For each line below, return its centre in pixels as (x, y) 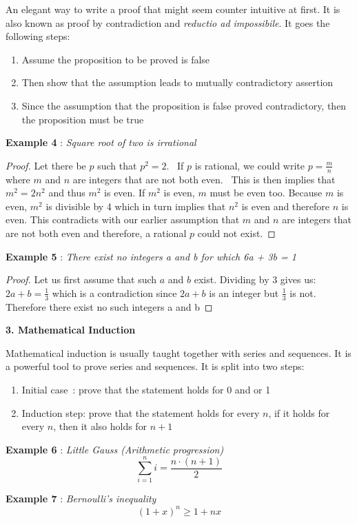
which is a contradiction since (114, 293)
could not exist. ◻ (236, 233)
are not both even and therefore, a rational (96, 233)
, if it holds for (299, 412)
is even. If (125, 193)
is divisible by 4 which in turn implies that (136, 206)
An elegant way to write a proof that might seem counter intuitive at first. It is (173, 9)
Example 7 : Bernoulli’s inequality (81, 499)
